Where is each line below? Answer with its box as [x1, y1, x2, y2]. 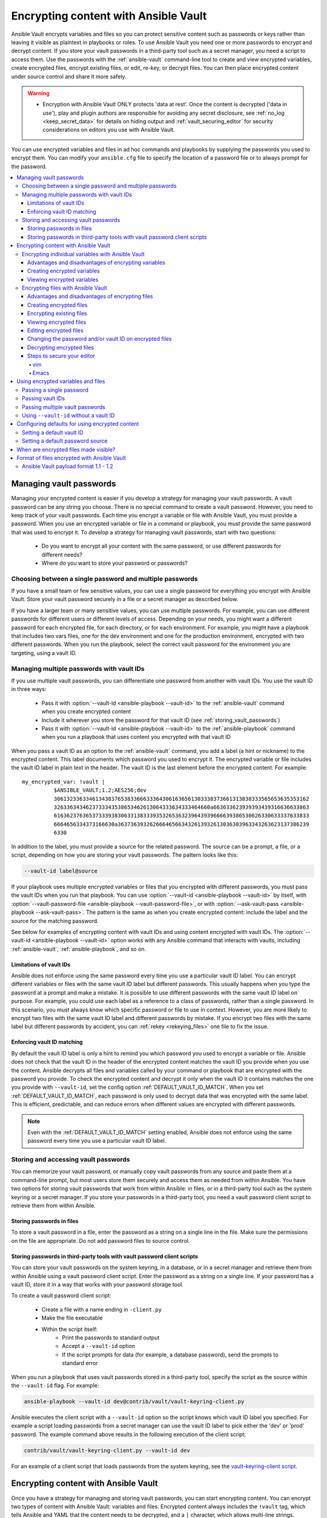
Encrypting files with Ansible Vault [22, 284, 107, 291]
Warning [27, 89, 50, 97]
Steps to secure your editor [27, 352, 95, 359]
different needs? [41, 551, 83, 558]
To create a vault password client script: [11, 1292, 111, 1299]
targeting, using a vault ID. [11, 649, 77, 656]
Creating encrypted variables [27, 267, 100, 274]
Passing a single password [22, 386, 89, 393]
